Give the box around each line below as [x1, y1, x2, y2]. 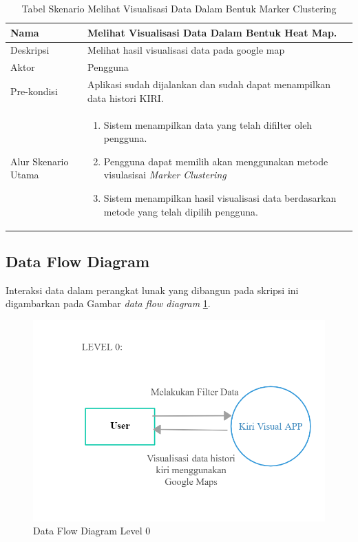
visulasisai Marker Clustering [103, 167, 227, 182]
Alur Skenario [10, 154, 69, 168]
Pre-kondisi [10, 83, 58, 98]
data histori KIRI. [87, 90, 164, 105]
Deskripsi [10, 43, 50, 57]
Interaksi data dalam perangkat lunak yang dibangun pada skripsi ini [6, 282, 299, 297]
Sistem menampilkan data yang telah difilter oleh [103, 117, 313, 132]
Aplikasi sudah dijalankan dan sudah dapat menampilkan [87, 77, 331, 92]
